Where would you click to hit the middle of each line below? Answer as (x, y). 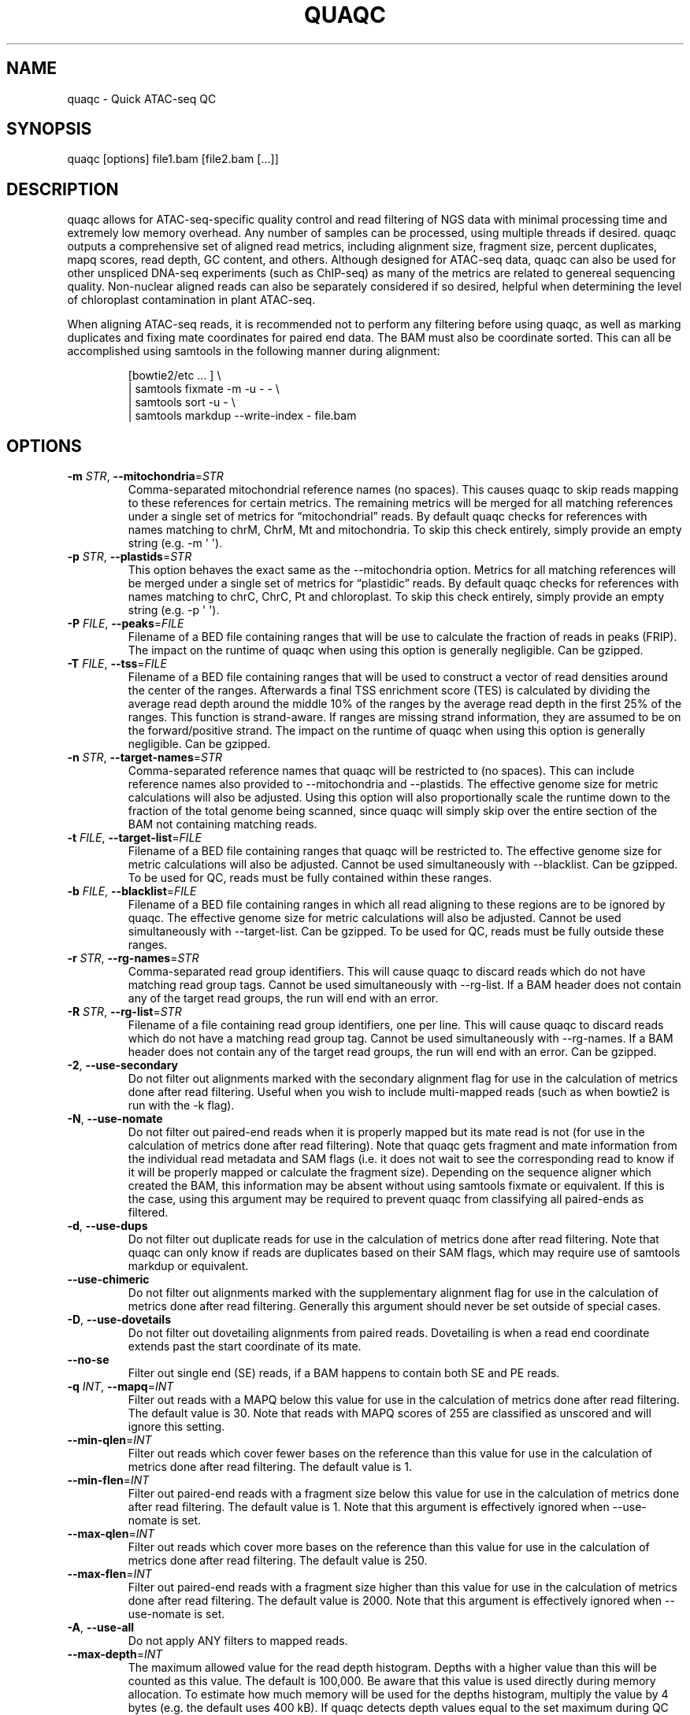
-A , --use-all (101, 1628)
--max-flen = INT (109, 1574)
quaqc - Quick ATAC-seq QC (142, 98)
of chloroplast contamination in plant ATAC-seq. (191, 300)
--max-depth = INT (115, 1654)
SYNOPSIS (49, 129)
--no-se (88, 1360)
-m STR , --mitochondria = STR (145, 476)
